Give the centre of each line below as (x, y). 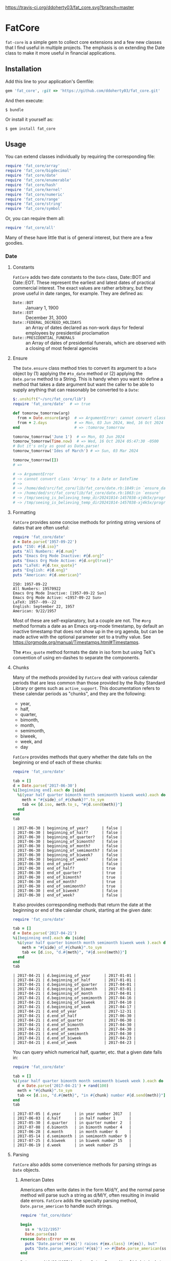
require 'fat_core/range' (33, 199)
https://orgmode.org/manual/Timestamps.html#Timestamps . (76, 642)
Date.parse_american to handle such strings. (66, 1206)
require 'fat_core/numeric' (35, 194)
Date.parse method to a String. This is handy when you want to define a (88, 379)
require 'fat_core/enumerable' (38, 180)
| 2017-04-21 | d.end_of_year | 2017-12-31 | (74, 1012)
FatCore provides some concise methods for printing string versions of (87, 522)
